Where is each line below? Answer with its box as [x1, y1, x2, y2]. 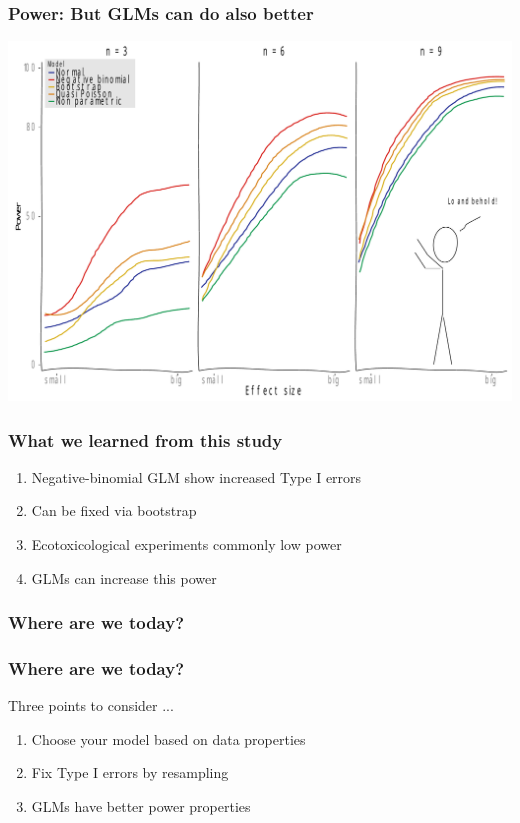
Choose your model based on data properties [31, 728, 306, 749]
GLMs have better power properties [31, 796, 251, 817]
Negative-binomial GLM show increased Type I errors [31, 466, 362, 487]
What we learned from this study [8, 427, 283, 452]
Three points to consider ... [8, 695, 174, 716]
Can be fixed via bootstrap [31, 500, 197, 521]
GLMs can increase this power [31, 567, 217, 588]
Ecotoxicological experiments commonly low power [31, 534, 342, 554]
